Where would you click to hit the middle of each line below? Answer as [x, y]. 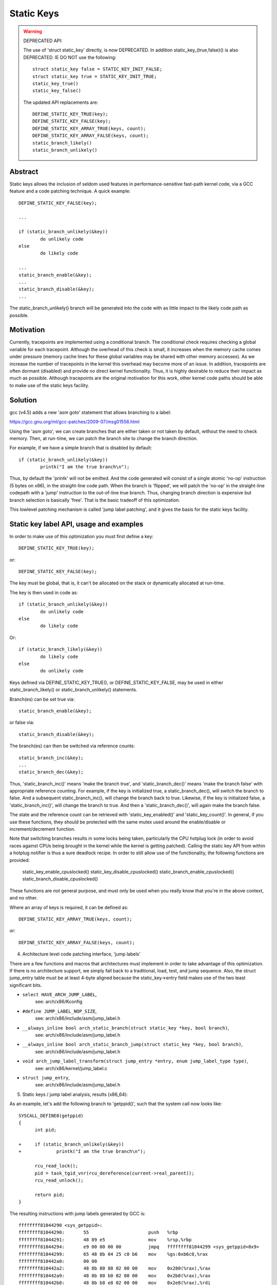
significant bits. [26, 985]
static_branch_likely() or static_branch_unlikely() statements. [73, 690]
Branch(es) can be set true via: [42, 699]
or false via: [22, 723]
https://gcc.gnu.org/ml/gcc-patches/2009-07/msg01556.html [74, 422]
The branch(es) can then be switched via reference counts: [72, 746]
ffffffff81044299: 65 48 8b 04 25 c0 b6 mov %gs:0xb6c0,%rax [113, 1254]
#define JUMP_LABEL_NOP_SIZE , [60, 1011]
